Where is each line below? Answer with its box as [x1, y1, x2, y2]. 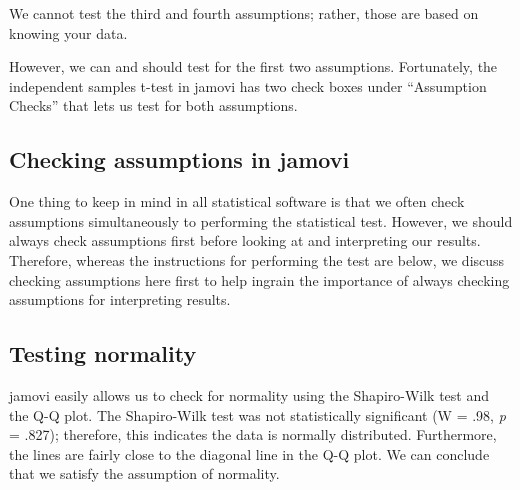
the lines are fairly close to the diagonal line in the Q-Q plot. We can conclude [9, 443, 490, 464]
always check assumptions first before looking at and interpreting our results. [9, 230, 481, 251]
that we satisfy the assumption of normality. [9, 463, 280, 484]
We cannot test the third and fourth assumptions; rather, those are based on [9, 3, 479, 23]
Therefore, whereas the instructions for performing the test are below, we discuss [9, 249, 505, 270]
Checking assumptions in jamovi [9, 144, 350, 175]
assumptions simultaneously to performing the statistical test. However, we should [9, 210, 513, 231]
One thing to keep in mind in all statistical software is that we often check [9, 191, 465, 212]
